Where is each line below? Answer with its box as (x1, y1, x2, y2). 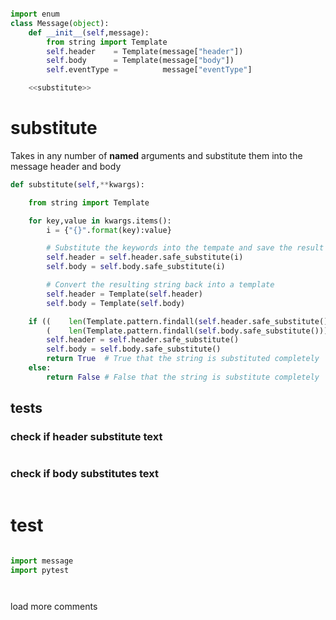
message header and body (10, 160, 122, 172)
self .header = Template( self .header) (46, 289, 203, 299)
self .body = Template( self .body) (46, 298, 186, 308)
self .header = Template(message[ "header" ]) (46, 46, 244, 56)
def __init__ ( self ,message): (28, 27, 150, 38)
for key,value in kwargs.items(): (28, 216, 172, 226)
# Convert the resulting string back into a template (46, 280, 275, 290)
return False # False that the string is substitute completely (46, 372, 320, 382)
